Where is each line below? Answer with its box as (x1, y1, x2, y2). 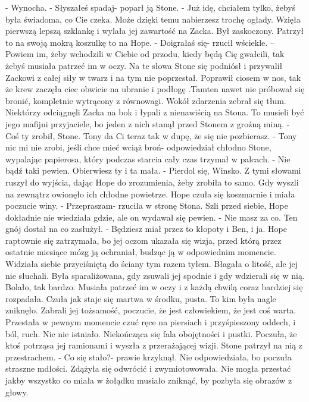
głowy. (5, 385, 29, 398)
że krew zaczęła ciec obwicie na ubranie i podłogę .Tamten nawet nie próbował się (5, 83, 305, 95)
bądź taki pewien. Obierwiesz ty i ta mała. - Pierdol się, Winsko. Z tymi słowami (5, 164, 301, 177)
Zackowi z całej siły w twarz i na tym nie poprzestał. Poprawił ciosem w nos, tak (5, 71, 301, 83)
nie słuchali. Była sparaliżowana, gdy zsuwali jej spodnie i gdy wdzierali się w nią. (5, 269, 305, 281)
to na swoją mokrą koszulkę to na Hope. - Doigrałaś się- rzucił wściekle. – (5, 36, 274, 48)
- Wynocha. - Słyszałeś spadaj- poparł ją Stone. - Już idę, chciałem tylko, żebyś (5, 1, 296, 13)
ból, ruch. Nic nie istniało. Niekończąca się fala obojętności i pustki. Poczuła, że (5, 327, 297, 340)
